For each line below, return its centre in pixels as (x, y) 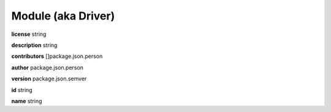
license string (29, 34)
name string (27, 101)
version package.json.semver (49, 79)
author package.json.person (48, 68)
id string (22, 90)
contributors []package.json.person (57, 56)
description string (34, 45)
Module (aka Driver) (63, 16)
